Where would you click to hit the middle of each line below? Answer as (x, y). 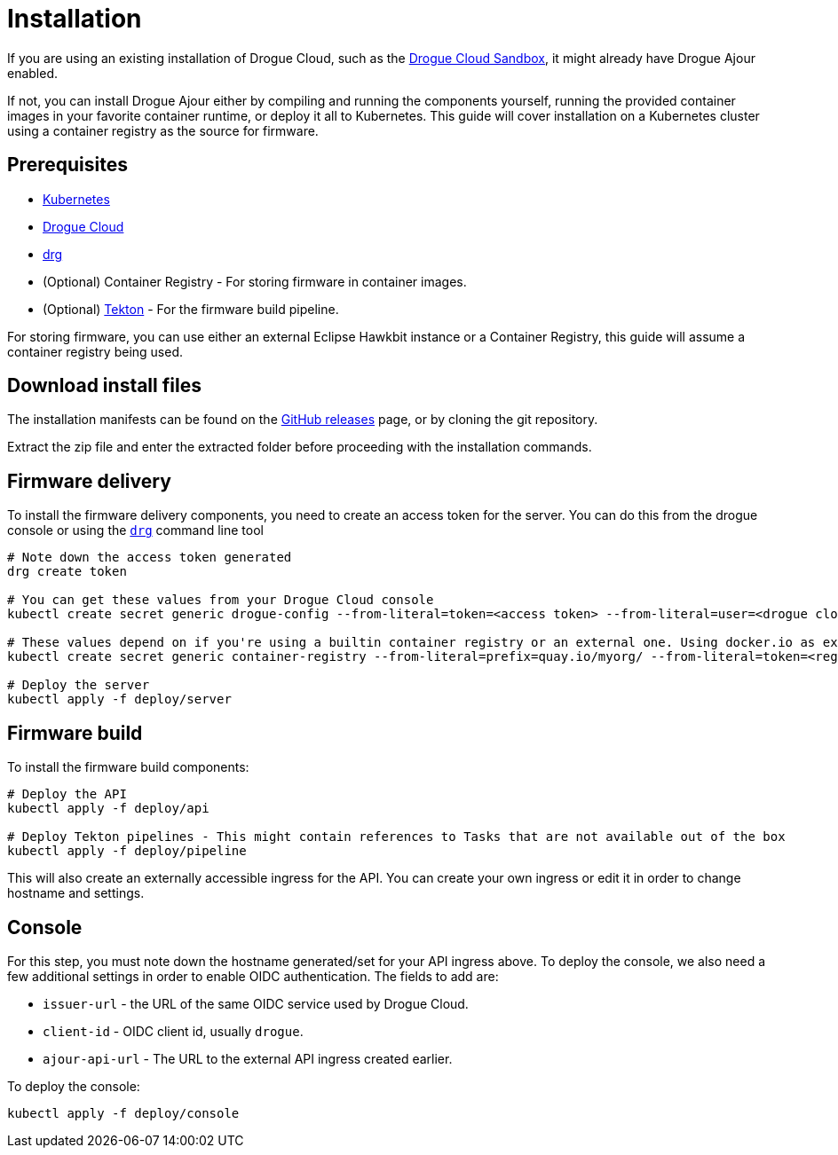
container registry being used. (95, 351)
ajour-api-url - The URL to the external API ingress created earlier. (248, 1058)
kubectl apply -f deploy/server (119, 699)
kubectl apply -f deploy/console (123, 1113)
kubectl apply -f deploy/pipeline (127, 851)
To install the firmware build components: (128, 767)
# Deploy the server (79, 685)
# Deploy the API (67, 794)
